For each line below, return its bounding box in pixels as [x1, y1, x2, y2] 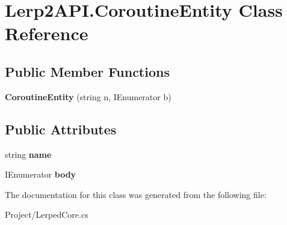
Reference [5, 21, 88, 46]
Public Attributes [5, 119, 117, 138]
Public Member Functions [5, 62, 170, 80]
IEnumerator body [5, 168, 76, 181]
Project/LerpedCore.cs [5, 208, 88, 221]
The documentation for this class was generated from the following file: [5, 188, 267, 200]
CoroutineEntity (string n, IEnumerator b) [5, 90, 171, 103]
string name [5, 148, 52, 160]
